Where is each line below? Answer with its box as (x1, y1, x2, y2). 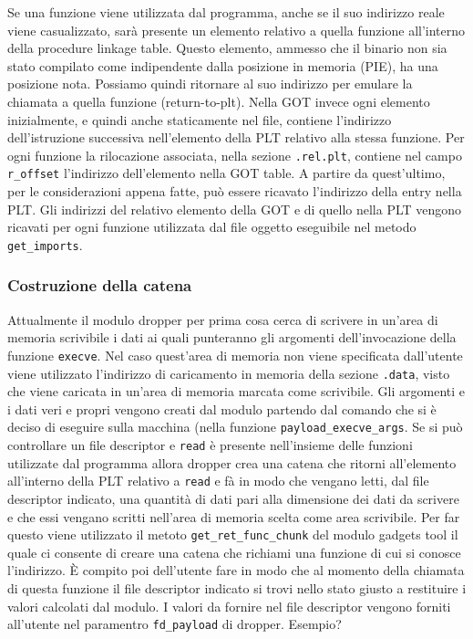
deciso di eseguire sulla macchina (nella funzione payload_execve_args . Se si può (7, 417, 463, 436)
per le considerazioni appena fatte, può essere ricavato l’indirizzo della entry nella (7, 182, 462, 201)
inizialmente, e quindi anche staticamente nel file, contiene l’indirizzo (7, 110, 392, 129)
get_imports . (7, 235, 83, 254)
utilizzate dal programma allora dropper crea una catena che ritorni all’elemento (7, 453, 457, 472)
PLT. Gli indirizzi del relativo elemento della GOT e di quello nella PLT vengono (7, 199, 462, 218)
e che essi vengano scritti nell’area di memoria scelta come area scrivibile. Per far (7, 507, 460, 526)
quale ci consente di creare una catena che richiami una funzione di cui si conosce (7, 542, 461, 561)
